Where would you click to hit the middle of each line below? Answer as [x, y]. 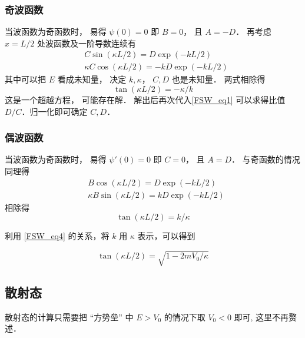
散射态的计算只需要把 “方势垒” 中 [69, 317]
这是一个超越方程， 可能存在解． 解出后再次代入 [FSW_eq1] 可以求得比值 [145, 100]
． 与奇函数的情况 [266, 159]
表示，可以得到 [166, 236]
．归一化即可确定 [54, 111]
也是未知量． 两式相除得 [218, 79]
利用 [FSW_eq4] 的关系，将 [57, 236]
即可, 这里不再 [261, 317]
